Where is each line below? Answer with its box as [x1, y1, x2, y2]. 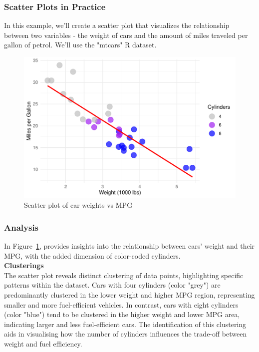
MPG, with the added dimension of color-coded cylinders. [4, 250, 181, 261]
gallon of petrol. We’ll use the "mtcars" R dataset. [4, 39, 157, 50]
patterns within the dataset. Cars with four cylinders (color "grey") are [4, 280, 221, 290]
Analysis [4, 221, 39, 233]
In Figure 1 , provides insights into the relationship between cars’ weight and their [4, 241, 255, 251]
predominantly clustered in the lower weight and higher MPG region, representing [4, 290, 255, 300]
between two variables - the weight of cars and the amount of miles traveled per [4, 29, 248, 40]
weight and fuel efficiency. [4, 339, 82, 349]
